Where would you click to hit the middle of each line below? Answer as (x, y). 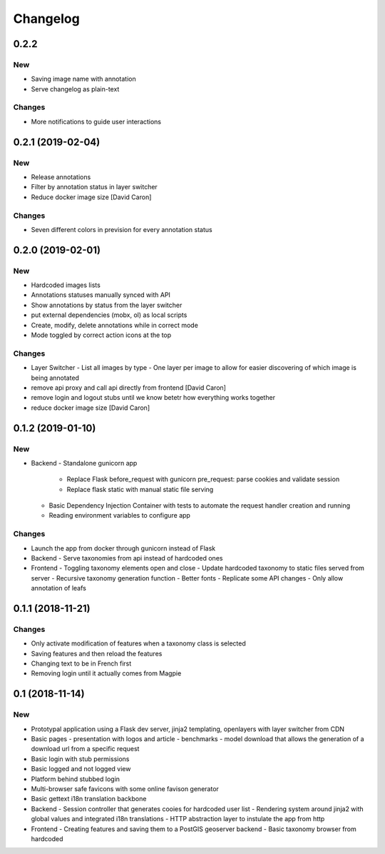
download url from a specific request (85, 749)
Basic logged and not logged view (81, 769)
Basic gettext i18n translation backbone (89, 799)
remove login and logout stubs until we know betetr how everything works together (153, 398)
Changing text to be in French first (81, 663)
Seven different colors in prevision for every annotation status (122, 229)
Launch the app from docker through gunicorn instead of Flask (123, 548)
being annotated (55, 378)
